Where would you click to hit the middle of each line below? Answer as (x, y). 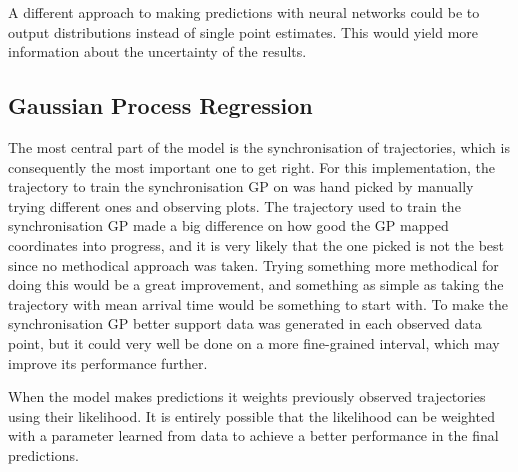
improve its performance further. (108, 362)
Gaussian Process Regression (160, 105)
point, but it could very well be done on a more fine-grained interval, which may (254, 342)
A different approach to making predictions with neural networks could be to (244, 12)
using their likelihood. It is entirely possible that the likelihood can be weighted (251, 415)
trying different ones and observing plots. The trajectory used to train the (234, 205)
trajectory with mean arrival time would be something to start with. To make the (258, 303)
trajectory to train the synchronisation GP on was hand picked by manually (241, 186)
